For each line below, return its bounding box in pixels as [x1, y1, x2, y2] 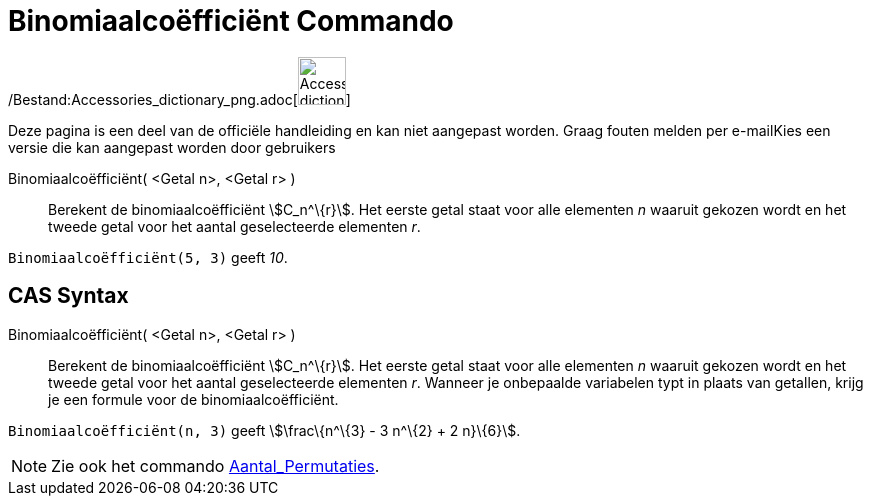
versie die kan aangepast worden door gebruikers [8, 138, 336, 156]
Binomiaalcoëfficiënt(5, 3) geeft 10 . [8, 248, 288, 266]
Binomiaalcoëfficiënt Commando [8, 4, 454, 38]
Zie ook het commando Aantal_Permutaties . [51, 455, 380, 476]
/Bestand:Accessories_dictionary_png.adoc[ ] [8, 90, 351, 108]
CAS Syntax [8, 283, 129, 309]
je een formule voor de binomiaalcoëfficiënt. [48, 390, 339, 408]
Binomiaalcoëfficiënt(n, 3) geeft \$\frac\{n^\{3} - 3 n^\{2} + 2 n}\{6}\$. [8, 421, 521, 439]
